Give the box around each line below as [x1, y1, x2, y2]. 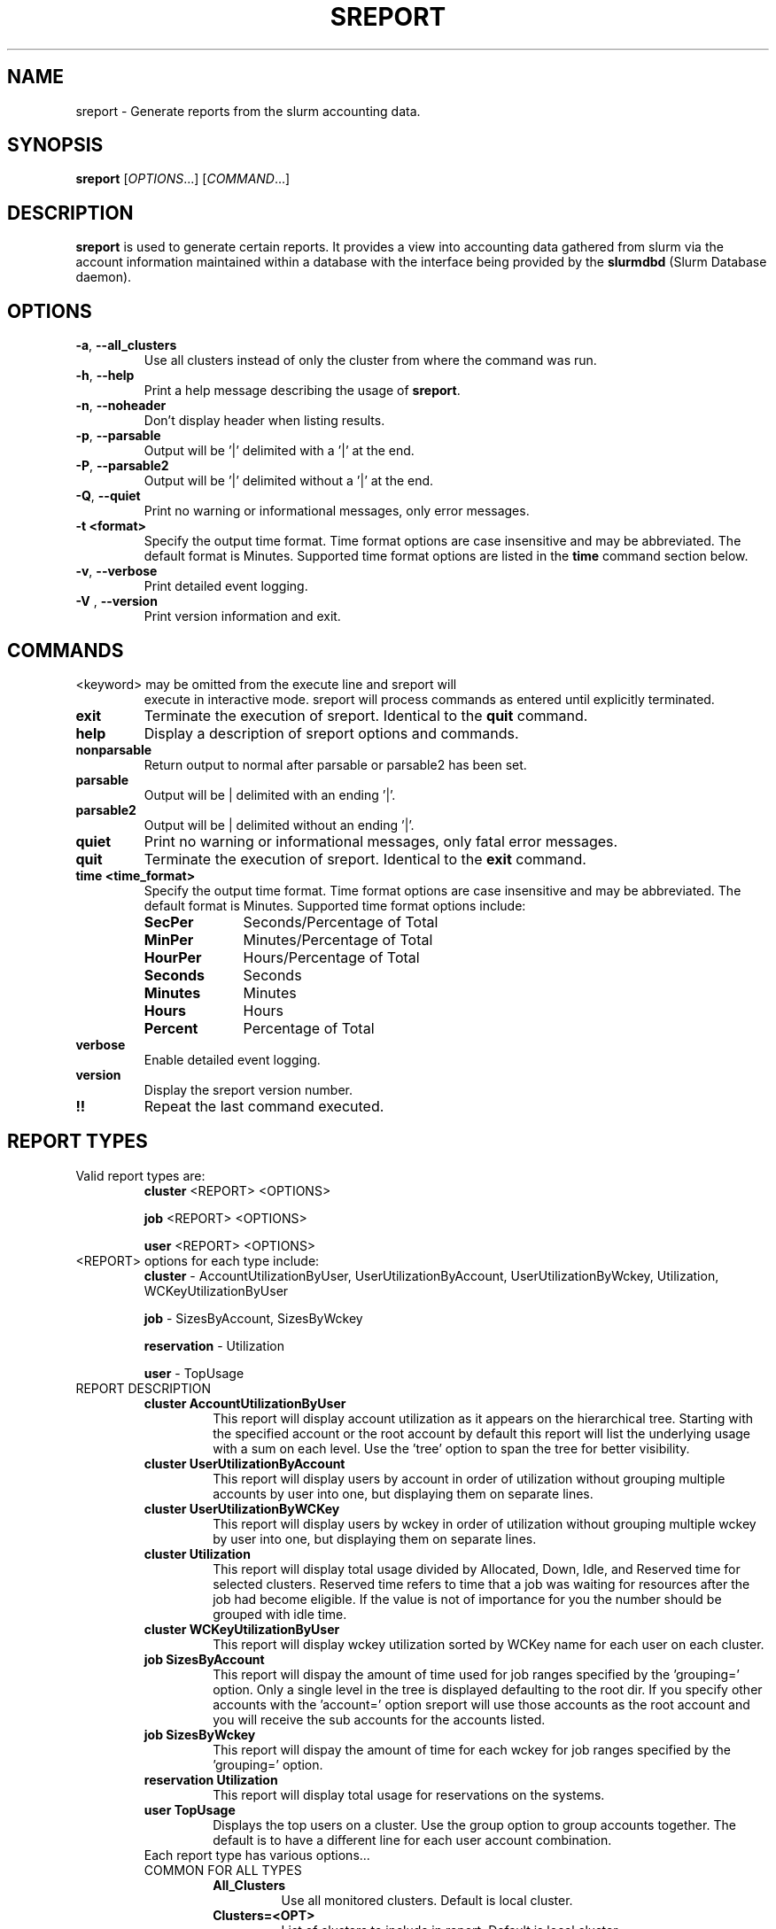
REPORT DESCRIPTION [75, 1380, 211, 1396]
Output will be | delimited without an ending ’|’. [144, 817, 415, 833]
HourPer [144, 948, 202, 966]
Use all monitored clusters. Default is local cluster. [281, 1892, 573, 1908]
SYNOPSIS [7, 134, 104, 157]
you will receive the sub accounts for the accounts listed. [213, 1711, 546, 1727]
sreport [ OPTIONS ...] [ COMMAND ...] [75, 171, 291, 187]
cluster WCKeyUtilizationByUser [144, 1621, 340, 1637]
